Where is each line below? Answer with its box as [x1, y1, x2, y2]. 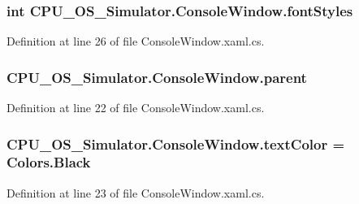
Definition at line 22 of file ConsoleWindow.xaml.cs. [6, 99, 265, 116]
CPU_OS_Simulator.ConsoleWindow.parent [6, 67, 307, 87]
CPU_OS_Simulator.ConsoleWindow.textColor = [6, 133, 345, 154]
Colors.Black [6, 152, 91, 172]
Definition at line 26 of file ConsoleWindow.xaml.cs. [6, 33, 265, 50]
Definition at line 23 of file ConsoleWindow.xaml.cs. [6, 184, 265, 201]
